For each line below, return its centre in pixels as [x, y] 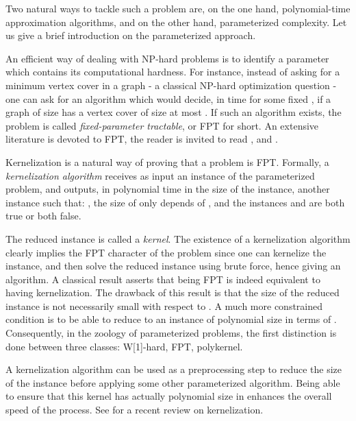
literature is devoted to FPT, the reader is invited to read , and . [142, 139]
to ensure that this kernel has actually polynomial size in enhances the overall [169, 396]
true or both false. [43, 216]
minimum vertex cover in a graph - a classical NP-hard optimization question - [171, 85]
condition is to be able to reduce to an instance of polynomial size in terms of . [171, 319]
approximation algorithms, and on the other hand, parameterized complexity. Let [176, 22]
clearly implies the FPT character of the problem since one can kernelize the [166, 252]
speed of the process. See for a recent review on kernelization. [135, 410]
